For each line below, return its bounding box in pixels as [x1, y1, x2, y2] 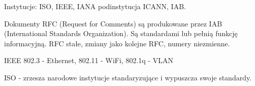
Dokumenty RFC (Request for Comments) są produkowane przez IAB [4, 18, 222, 28]
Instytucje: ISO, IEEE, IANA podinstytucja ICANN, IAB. [4, 1, 186, 11]
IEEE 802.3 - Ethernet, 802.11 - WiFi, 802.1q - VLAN [4, 55, 173, 66]
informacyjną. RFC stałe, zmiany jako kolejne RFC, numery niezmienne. [4, 38, 230, 48]
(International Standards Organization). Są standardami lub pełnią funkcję [4, 28, 238, 39]
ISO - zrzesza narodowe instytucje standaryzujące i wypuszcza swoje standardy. [4, 72, 252, 82]
